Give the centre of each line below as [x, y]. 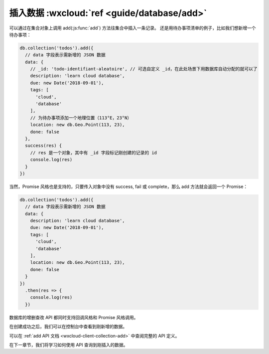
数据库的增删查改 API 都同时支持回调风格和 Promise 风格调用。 [74, 317]
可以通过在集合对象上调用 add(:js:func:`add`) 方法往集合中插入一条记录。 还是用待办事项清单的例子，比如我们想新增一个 [133, 28]
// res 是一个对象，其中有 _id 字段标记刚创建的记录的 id [93, 153]
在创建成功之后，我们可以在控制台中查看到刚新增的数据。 [68, 327]
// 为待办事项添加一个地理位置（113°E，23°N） [81, 118]
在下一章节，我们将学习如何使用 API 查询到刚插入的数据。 [68, 345]
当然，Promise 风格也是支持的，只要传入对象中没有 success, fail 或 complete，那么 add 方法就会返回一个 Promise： [129, 186]
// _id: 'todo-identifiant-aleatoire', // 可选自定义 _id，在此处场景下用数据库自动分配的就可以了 [144, 69]
